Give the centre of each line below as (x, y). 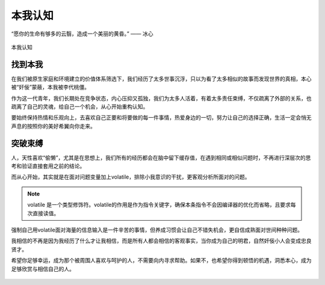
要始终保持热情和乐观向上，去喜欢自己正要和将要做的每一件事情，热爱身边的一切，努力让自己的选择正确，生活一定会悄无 (161, 118)
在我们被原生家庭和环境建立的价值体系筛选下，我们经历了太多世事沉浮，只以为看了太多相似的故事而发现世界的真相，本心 (161, 79)
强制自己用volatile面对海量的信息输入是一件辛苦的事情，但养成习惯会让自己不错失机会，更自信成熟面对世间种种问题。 (157, 230)
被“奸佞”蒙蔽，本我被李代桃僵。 (51, 87)
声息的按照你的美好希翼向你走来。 (53, 126)
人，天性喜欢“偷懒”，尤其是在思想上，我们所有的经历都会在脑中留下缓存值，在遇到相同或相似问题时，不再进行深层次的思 (161, 158)
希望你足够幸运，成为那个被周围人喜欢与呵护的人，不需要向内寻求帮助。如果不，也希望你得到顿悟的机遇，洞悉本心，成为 (161, 260)
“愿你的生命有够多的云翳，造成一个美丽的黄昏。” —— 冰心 (82, 34)
